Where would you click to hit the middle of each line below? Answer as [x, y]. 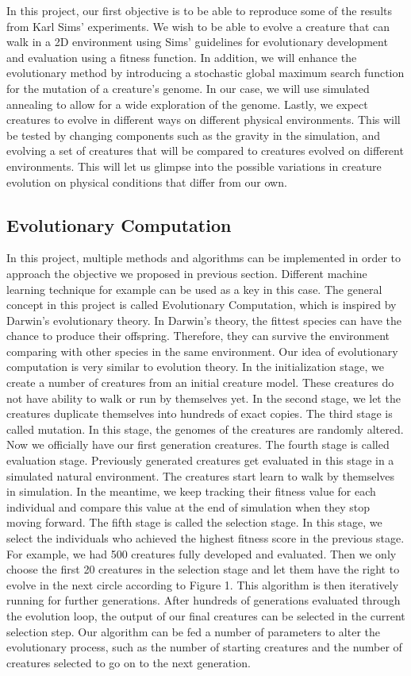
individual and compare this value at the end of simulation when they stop [188, 506]
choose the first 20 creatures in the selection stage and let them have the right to [203, 569]
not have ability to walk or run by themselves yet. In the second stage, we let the [204, 398]
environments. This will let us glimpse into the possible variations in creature [194, 166]
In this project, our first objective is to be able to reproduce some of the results [200, 10]
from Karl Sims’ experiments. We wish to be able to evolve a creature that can [198, 26]
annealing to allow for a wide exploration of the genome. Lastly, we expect [187, 104]
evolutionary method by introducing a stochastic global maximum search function [205, 73]
